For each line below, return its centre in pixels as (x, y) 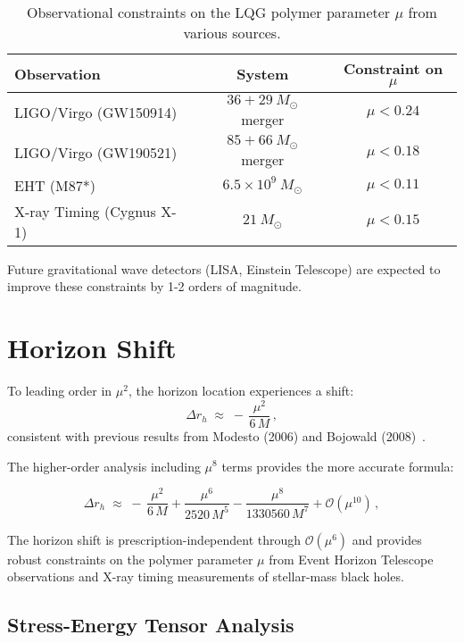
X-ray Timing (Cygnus (85, 211)
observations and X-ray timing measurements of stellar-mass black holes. (206, 576)
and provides (387, 539)
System (263, 73)
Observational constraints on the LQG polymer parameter (209, 12)
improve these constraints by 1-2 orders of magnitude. (154, 286)
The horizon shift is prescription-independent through (154, 539)
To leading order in (60, 391)
